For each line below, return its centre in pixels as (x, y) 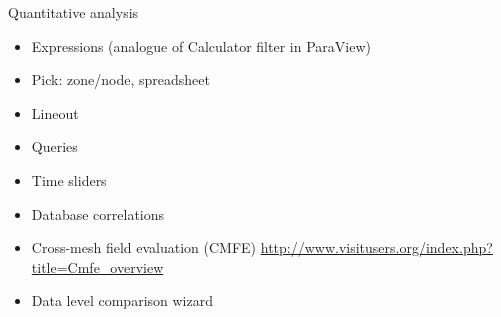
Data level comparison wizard (122, 300)
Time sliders (69, 179)
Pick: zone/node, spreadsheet (120, 79)
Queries (54, 146)
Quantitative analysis (73, 12)
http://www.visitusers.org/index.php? (376, 247)
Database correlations (98, 213)
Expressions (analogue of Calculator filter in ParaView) (201, 45)
